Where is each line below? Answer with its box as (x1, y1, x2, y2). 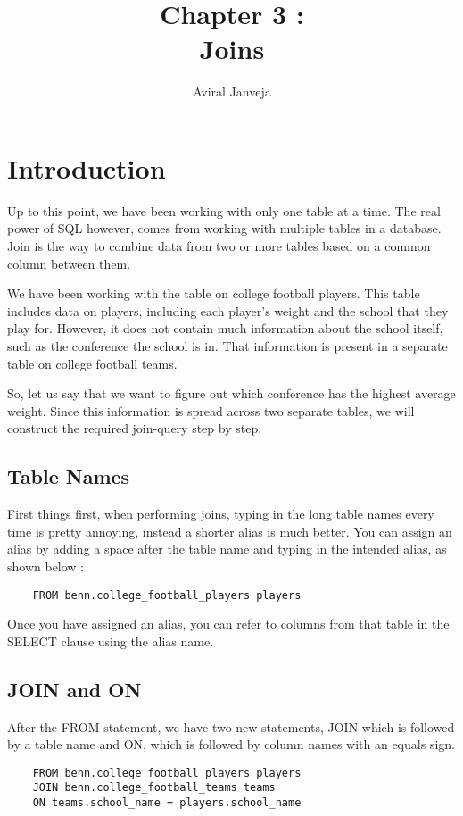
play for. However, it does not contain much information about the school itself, (7, 319, 443, 337)
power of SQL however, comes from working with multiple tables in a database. (7, 219, 442, 237)
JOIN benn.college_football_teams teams (32, 781, 276, 795)
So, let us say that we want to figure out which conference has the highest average (7, 384, 456, 403)
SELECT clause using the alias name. (7, 631, 214, 650)
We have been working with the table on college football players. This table (7, 284, 420, 303)
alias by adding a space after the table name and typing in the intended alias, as (7, 539, 447, 558)
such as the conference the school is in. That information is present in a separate (7, 337, 448, 354)
